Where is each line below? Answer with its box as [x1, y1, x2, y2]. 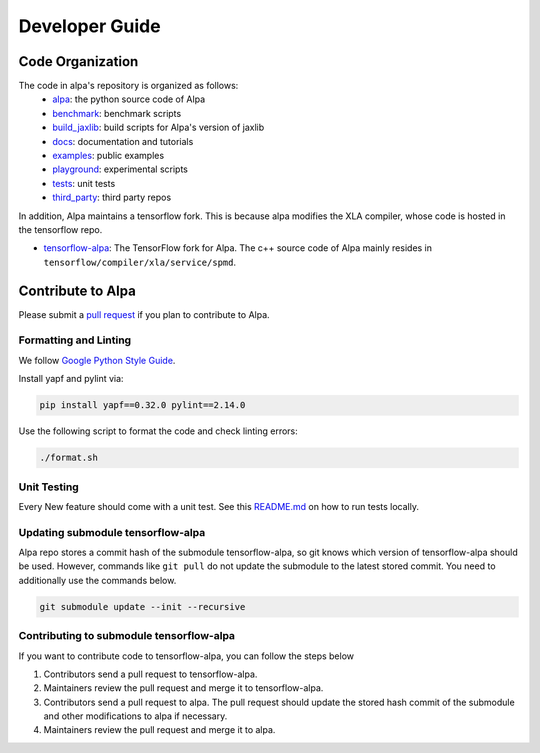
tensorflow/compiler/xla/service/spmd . [43, 256, 237, 268]
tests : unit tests [52, 177, 116, 189]
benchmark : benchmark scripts [52, 107, 182, 119]
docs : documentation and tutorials [52, 135, 194, 147]
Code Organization [18, 53, 139, 70]
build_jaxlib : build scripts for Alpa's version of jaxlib [52, 121, 265, 134]
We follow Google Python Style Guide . [18, 354, 176, 366]
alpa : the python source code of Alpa [52, 93, 205, 105]
